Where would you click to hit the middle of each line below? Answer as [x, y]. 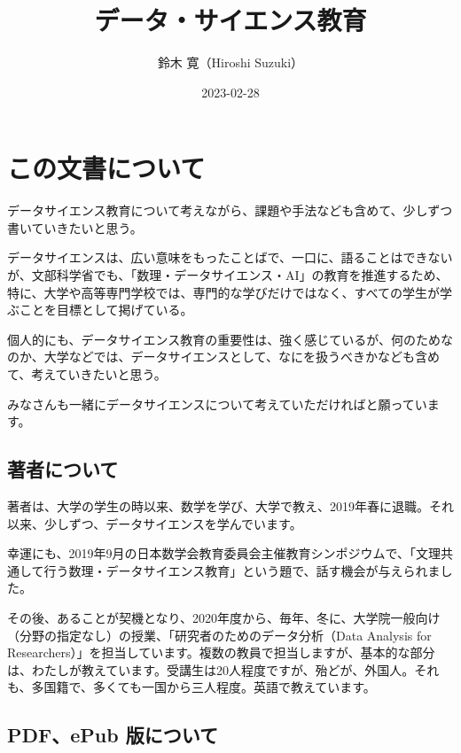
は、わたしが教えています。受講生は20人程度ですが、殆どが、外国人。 [211, 669]
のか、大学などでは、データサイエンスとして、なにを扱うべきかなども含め [223, 357]
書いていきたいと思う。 [75, 227]
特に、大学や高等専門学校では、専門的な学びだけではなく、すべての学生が [224, 292]
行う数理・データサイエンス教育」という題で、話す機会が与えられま [242, 570]
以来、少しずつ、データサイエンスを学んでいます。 [155, 523]
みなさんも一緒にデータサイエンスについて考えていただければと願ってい [217, 404]
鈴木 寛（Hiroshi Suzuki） [230, 62]
